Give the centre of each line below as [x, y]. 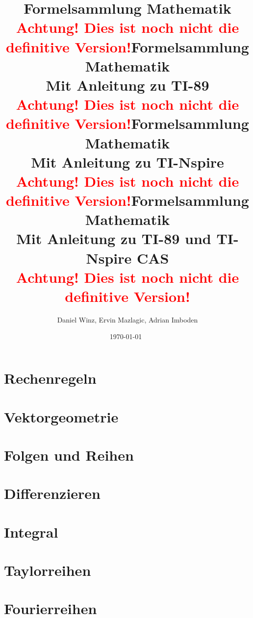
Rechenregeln [50, 378]
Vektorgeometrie [61, 416]
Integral [31, 531]
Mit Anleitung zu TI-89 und [114, 238]
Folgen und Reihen [69, 455]
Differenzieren [52, 493]
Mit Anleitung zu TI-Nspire [127, 161]
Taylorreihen [48, 570]
